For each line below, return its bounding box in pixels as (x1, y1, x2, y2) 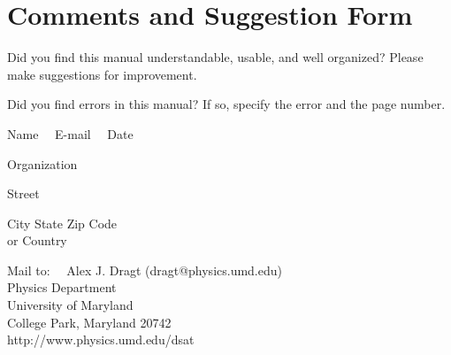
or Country (7, 231, 67, 250)
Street (7, 184, 40, 203)
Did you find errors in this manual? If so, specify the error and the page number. (7, 95, 446, 113)
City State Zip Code (7, 213, 118, 232)
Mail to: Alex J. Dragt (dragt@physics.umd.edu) (7, 260, 282, 279)
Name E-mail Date (7, 124, 134, 143)
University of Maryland (7, 296, 134, 314)
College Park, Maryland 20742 (7, 313, 172, 331)
